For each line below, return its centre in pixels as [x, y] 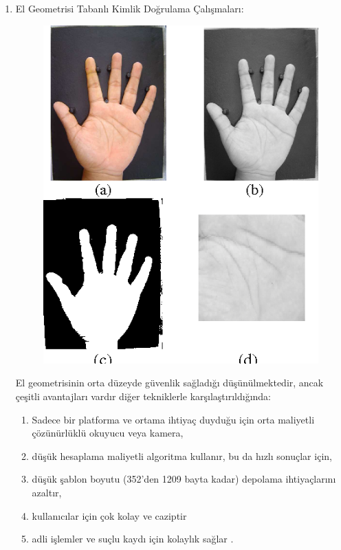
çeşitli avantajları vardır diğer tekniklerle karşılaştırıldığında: [143, 396]
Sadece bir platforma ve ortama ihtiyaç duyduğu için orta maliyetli [173, 419]
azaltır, [47, 493]
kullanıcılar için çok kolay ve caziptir [109, 515]
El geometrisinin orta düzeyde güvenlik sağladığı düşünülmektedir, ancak [169, 383]
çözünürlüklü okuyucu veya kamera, [108, 433]
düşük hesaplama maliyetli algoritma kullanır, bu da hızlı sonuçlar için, [182, 455]
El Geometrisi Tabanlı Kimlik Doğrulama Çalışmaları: [130, 8]
